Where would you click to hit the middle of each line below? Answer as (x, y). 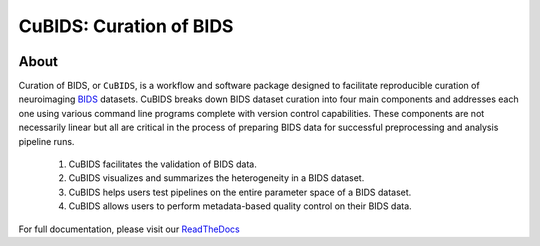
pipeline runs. (46, 141)
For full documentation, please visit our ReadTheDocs (129, 229)
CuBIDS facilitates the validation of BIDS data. (162, 164)
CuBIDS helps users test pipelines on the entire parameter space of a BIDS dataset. (240, 192)
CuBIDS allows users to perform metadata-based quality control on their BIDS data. (240, 206)
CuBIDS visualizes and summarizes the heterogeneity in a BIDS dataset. (216, 178)
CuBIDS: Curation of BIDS (126, 26)
